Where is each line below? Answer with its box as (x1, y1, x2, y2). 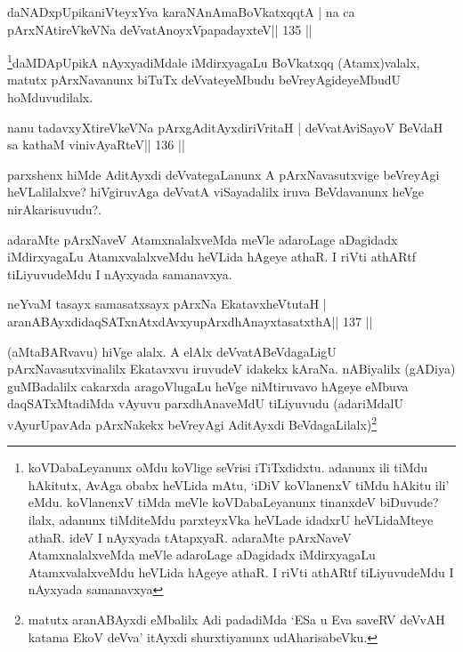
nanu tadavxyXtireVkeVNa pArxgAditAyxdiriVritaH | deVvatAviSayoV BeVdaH (7, 117, 443, 136)
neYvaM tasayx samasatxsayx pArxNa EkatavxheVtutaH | (7, 294, 327, 313)
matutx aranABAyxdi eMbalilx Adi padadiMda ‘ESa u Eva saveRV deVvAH (28, 609, 445, 628)
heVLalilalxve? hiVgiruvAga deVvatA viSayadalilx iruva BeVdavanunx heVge (7, 182, 424, 201)
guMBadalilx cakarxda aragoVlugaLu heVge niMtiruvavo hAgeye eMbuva (7, 376, 409, 395)
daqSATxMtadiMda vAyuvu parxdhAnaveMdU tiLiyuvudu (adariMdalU (7, 394, 403, 413)
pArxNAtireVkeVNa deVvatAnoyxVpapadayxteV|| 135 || (7, 20, 313, 38)
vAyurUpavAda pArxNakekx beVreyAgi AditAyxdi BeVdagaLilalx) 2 (7, 412, 378, 433)
